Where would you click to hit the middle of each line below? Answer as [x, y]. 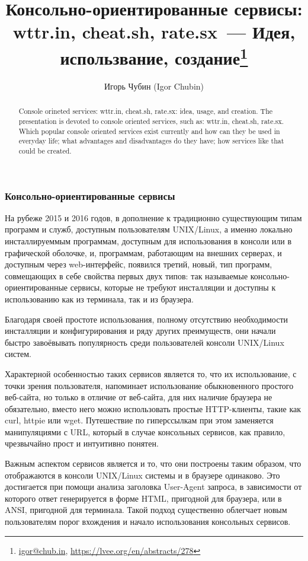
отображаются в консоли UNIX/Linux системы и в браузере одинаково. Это [142, 475]
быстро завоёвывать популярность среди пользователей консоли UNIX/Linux [145, 342]
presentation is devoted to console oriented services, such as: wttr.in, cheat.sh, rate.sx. [151, 121]
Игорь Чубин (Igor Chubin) [154, 86]
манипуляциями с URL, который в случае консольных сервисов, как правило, [145, 431]
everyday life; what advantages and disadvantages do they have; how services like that [151, 141]
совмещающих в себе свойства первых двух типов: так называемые [126, 275]
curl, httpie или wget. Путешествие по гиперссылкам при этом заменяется [139, 420]
